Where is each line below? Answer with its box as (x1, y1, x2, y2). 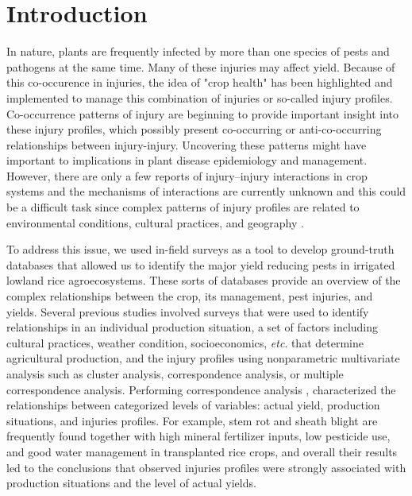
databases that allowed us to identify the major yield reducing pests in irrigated (6, 256, 395, 273)
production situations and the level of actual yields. (6, 475, 256, 491)
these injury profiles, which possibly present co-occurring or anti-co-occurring (6, 121, 382, 138)
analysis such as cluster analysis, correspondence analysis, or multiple (6, 366, 344, 382)
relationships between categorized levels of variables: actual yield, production (6, 397, 380, 413)
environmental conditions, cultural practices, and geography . (6, 214, 304, 231)
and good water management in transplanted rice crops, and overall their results (6, 443, 398, 459)
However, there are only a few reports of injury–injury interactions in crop (6, 167, 368, 184)
